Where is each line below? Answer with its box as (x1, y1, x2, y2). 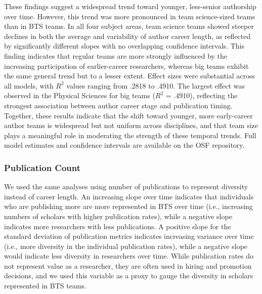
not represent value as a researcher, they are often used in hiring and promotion (4, 260, 252, 271)
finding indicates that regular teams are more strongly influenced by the (4, 50, 228, 61)
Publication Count (4, 161, 81, 174)
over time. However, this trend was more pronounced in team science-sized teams (4, 11, 255, 21)
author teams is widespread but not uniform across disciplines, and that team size (4, 120, 258, 131)
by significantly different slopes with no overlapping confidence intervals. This (4, 40, 244, 51)
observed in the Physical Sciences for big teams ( (4, 90, 155, 101)
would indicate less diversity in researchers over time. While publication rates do (4, 250, 254, 261)
